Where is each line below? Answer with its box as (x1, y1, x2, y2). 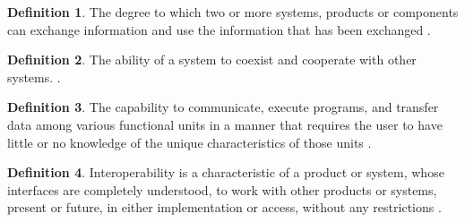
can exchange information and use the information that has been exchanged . (7, 20, 431, 38)
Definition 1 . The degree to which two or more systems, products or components (7, 3, 459, 21)
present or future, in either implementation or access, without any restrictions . (7, 198, 442, 217)
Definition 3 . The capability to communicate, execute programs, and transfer (7, 98, 439, 116)
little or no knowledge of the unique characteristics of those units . (7, 132, 372, 151)
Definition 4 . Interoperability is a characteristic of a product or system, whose (7, 163, 444, 182)
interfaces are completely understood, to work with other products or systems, (7, 180, 437, 199)
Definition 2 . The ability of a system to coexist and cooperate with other (7, 50, 417, 69)
